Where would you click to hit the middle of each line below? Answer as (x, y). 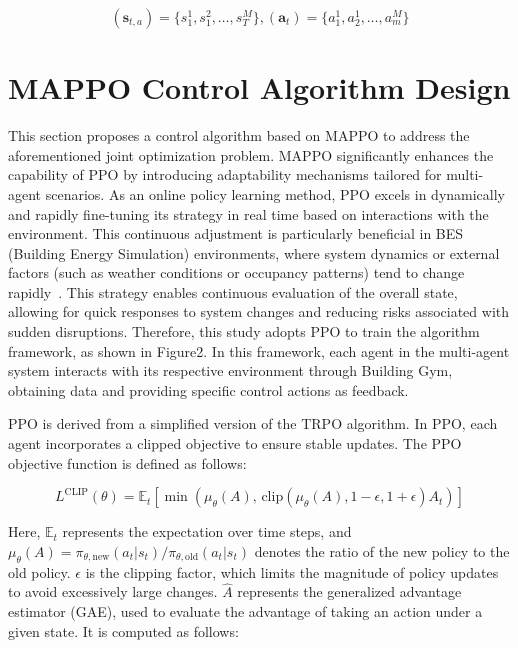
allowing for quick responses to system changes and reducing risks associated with (259, 311)
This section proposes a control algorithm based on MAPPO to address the (239, 135)
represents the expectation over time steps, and (207, 531)
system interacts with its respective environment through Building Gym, (230, 370)
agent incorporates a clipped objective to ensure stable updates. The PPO (235, 443)
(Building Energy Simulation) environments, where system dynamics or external (254, 252)
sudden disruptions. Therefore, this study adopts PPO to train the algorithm (244, 331)
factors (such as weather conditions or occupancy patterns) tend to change (236, 272)
